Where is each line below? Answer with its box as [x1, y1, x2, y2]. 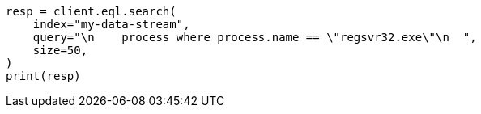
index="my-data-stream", [32, 18, 190, 31]
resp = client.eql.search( [6, 5, 177, 18]
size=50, [32, 44, 88, 57]
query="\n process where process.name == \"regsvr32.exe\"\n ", [32, 31, 477, 44]
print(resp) [6, 70, 81, 82]
